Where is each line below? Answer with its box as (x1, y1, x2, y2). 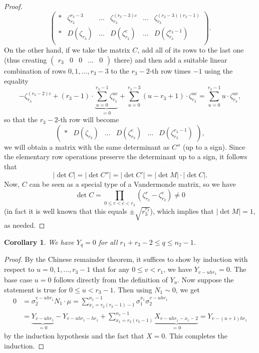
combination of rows (4, 66, 66, 76)
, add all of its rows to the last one (137, 45, 244, 55)
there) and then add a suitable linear (114, 55, 227, 65)
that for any (92, 264, 130, 274)
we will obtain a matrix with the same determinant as (4, 141, 170, 152)
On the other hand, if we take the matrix (4, 45, 130, 55)
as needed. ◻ (4, 220, 45, 230)
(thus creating (4, 55, 47, 65)
